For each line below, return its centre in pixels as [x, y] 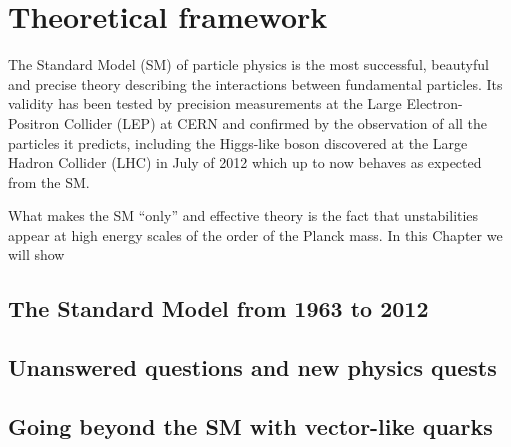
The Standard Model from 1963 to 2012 [218, 308]
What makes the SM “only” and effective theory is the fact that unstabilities [243, 215]
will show [36, 254]
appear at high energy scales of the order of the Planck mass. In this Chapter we [255, 234]
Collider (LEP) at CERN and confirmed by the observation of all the [275, 122]
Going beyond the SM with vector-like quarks [250, 426]
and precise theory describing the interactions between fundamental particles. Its [255, 83]
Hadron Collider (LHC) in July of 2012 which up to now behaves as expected [245, 162]
